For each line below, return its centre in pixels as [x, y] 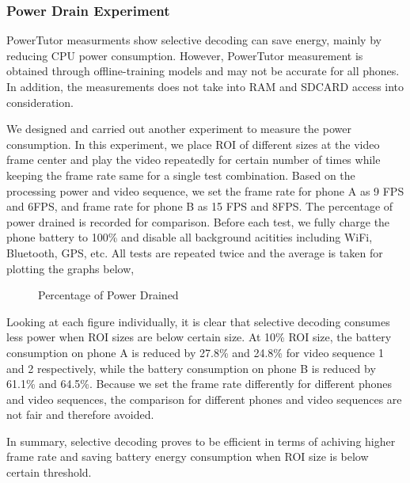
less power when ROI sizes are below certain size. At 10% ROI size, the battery [199, 337]
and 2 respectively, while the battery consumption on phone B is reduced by [191, 368]
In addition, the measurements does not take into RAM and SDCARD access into [205, 86]
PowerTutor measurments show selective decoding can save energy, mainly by [194, 40]
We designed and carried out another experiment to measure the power [179, 129]
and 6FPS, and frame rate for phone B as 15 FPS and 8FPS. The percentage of [200, 206]
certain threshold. [49, 472]
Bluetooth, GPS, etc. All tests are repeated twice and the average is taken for [195, 252]
